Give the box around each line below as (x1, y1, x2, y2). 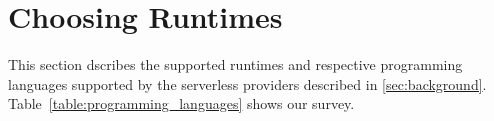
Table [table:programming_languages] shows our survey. (8, 93, 355, 114)
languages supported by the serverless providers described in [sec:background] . (8, 73, 487, 94)
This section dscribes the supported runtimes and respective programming (8, 54, 463, 75)
